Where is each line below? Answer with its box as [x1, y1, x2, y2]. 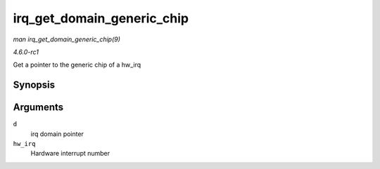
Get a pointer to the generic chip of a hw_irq [13, 60, 141, 69]
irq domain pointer [30, 130, 84, 138]
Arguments [13, 102, 64, 114]
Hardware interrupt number [30, 149, 110, 158]
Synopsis [13, 79, 56, 91]
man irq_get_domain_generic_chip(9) [13, 35, 121, 43]
